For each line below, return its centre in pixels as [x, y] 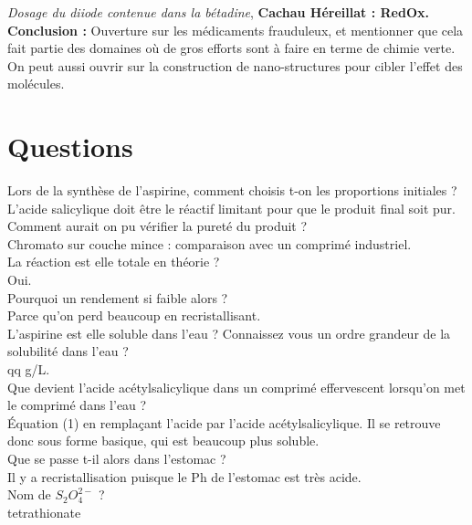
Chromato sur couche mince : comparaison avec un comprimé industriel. [210, 243]
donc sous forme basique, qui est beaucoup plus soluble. [163, 441]
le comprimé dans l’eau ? [77, 405]
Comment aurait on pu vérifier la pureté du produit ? [157, 226]
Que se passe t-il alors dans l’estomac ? [117, 458]
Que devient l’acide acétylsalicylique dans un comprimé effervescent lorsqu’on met [236, 387]
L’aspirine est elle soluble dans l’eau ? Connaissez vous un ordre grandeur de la [229, 333]
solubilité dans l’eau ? [68, 351]
